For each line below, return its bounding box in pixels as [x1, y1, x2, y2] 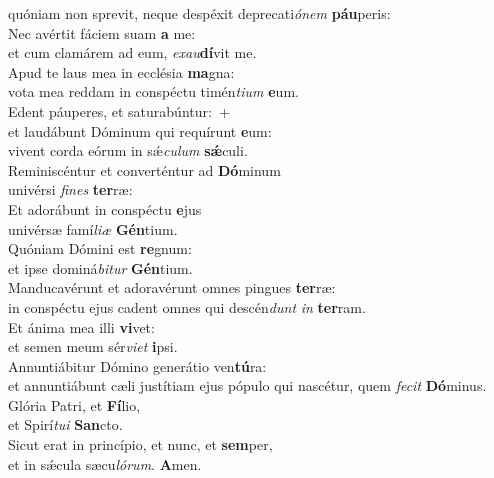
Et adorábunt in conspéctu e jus [8, 198, 202, 219]
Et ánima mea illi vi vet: [8, 316, 155, 337]
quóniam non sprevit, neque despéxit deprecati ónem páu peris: [8, 3, 391, 23]
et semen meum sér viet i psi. [8, 336, 178, 357]
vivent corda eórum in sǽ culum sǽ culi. [8, 140, 248, 161]
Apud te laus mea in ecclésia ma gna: [8, 61, 235, 82]
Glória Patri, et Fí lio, [8, 394, 141, 415]
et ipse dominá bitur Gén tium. [8, 257, 193, 278]
